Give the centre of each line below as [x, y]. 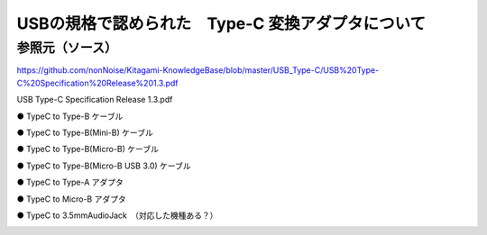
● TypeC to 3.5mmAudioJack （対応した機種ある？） [117, 215]
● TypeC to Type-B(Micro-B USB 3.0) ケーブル [104, 166]
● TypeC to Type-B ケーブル [70, 116]
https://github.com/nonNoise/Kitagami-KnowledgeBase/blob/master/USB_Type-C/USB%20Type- [198, 70]
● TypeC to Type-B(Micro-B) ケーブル [88, 149]
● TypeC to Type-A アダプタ [70, 182]
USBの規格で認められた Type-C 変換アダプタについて [221, 23]
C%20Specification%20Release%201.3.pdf [98, 83]
